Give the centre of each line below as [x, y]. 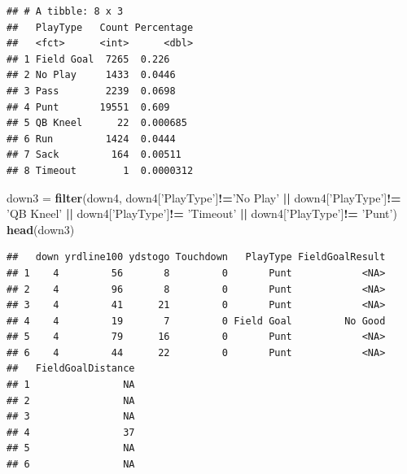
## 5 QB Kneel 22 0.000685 [97, 123]
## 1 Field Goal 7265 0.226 [88, 59]
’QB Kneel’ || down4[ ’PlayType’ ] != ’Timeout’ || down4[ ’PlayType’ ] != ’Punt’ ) [202, 213]
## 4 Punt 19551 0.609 [88, 107]
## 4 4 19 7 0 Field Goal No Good [196, 321]
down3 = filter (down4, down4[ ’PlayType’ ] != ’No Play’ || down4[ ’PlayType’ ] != [204, 197]
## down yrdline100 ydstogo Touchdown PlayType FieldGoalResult [196, 257]
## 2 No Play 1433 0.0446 [91, 75]
